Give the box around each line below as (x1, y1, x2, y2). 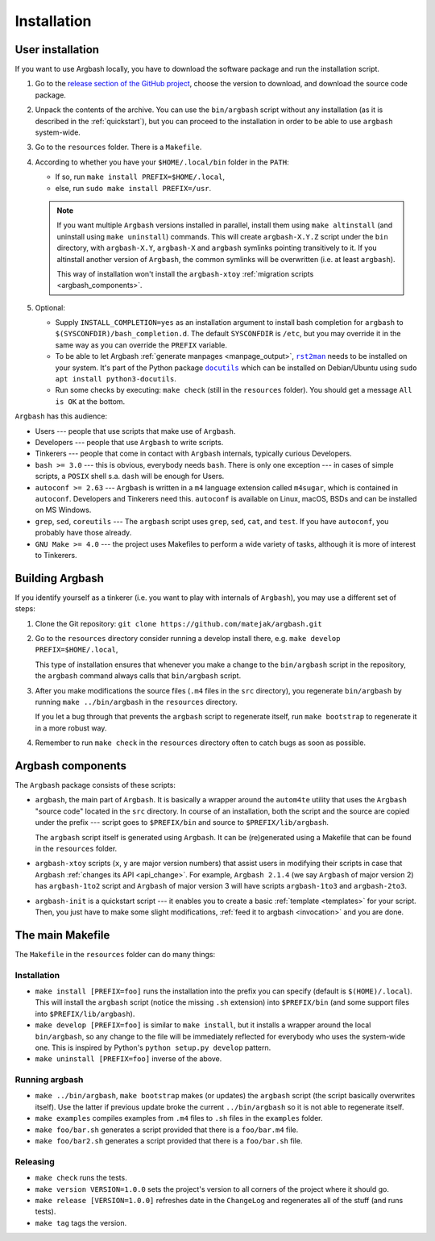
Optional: (35, 302, 66, 312)
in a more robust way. (35, 723, 107, 733)
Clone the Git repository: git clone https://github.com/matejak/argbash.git (35, 618, 322, 628)
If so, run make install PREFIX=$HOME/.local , (55, 172, 226, 181)
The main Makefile (14, 928, 110, 942)
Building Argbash (14, 571, 105, 585)
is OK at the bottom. (55, 396, 126, 406)
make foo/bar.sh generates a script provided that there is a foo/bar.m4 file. (35, 1125, 299, 1135)
